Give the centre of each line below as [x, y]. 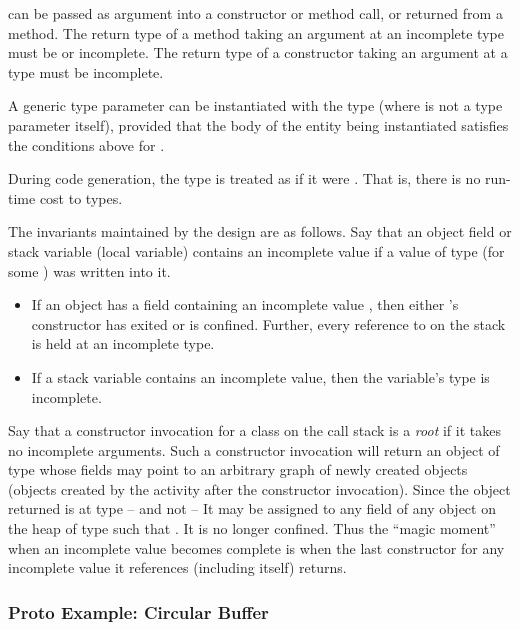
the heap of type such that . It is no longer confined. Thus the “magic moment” [252, 528]
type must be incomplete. [86, 71]
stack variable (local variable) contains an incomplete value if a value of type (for [256, 250]
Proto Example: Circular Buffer [138, 611]
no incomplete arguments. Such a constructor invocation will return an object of [254, 449]
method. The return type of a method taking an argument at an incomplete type [256, 32]
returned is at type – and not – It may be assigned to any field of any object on [252, 508]
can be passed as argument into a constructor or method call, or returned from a [255, 13]
